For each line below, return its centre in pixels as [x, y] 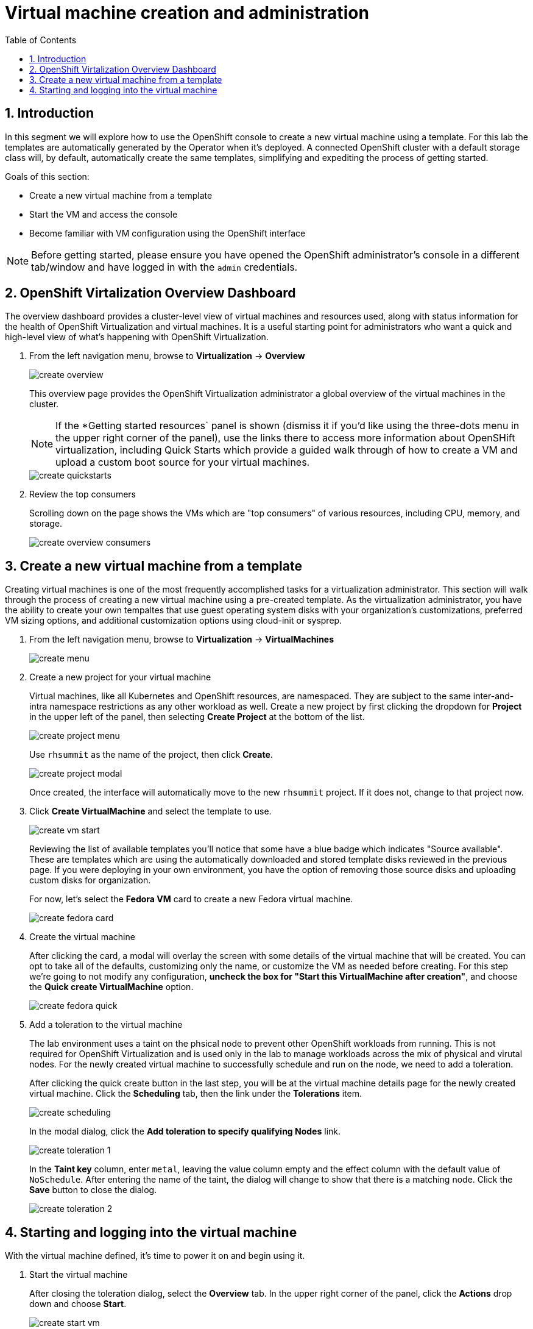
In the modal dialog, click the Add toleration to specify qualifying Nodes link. [185, 1131]
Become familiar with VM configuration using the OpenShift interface [168, 233]
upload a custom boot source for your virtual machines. [183, 462]
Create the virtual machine [82, 937]
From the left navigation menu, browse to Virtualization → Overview [167, 356]
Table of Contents [41, 40]
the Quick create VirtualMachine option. [111, 987]
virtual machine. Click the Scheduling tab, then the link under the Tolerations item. [196, 1094]
